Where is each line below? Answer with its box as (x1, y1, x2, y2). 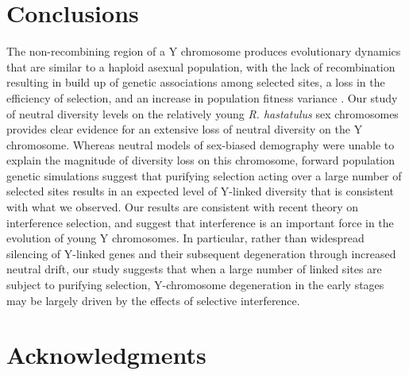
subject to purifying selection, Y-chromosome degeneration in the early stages (6, 276, 384, 293)
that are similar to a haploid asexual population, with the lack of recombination (6, 58, 395, 75)
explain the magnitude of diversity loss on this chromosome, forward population (6, 152, 395, 168)
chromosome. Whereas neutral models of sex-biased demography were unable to (6, 136, 395, 153)
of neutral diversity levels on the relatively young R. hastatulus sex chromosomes (6, 105, 399, 122)
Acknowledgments (6, 338, 206, 371)
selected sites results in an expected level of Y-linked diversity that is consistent (6, 183, 394, 199)
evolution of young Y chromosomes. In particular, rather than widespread (6, 230, 365, 246)
